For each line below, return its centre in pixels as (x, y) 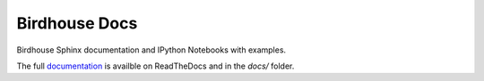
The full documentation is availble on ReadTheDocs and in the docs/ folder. (156, 66)
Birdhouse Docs (77, 23)
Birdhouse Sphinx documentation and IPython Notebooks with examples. (151, 50)
